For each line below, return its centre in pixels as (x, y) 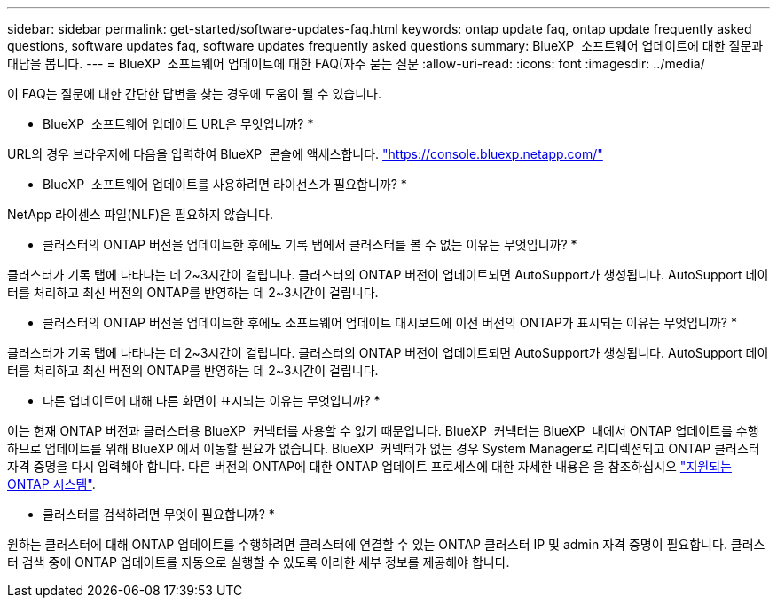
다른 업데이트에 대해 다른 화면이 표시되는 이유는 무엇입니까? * (212, 401)
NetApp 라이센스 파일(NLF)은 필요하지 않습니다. (141, 214)
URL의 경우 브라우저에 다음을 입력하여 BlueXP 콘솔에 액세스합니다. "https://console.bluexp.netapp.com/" (305, 154)
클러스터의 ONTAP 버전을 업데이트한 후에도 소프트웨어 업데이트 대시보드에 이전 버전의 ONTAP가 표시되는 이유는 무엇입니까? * (390, 322)
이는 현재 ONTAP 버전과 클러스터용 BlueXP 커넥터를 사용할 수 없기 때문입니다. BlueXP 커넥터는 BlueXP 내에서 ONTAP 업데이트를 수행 (383, 431)
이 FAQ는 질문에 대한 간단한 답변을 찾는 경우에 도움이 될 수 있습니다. (194, 94)
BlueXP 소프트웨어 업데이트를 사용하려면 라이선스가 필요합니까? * (225, 184)
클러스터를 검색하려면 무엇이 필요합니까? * (159, 514)
